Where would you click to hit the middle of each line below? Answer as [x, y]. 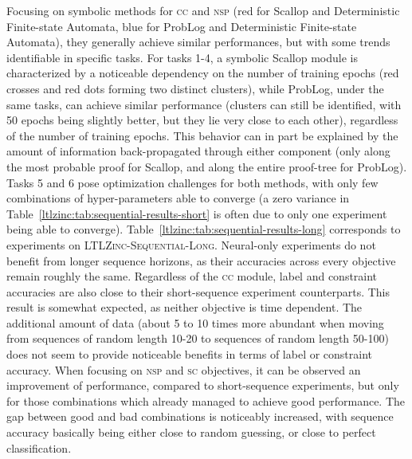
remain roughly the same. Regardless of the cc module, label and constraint [192, 276]
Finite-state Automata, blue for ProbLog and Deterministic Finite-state [182, 26]
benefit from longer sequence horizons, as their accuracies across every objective [201, 260]
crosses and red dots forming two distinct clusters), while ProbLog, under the [195, 88]
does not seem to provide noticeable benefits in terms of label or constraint [190, 354]
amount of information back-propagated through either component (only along [198, 151]
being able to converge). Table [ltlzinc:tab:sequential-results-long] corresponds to [204, 229]
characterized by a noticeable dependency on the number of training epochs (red [203, 73]
